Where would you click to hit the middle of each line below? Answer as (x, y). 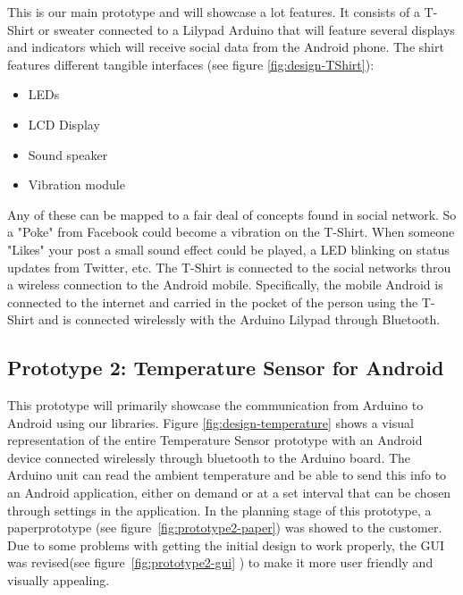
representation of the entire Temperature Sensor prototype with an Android (215, 440)
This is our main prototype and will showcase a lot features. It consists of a (214, 12)
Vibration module (76, 184)
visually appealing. (59, 580)
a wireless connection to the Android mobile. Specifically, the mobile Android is (225, 285)
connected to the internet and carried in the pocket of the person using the (213, 302)
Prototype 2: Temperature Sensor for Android (226, 368)
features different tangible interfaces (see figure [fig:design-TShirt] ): (191, 64)
